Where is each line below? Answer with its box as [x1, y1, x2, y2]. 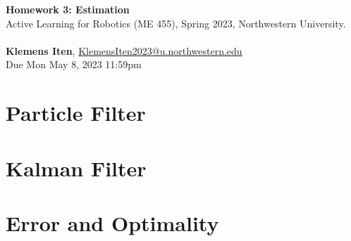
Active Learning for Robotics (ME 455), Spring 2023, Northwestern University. [6, 15, 346, 30]
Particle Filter [6, 98, 146, 127]
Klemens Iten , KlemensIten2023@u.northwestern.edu [6, 43, 242, 58]
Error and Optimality [6, 208, 219, 237]
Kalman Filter [6, 153, 147, 182]
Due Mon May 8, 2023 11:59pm [6, 57, 142, 72]
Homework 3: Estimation [6, 2, 130, 16]
